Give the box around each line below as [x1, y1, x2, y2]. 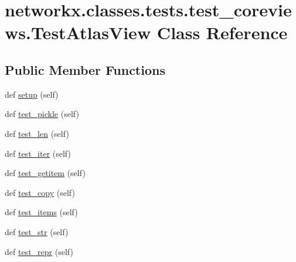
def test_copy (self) [5, 186, 75, 198]
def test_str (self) [5, 225, 69, 237]
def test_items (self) [5, 206, 78, 218]
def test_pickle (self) [5, 108, 79, 120]
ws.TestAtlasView [5, 20, 151, 44]
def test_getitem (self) [5, 167, 86, 179]
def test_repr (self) [5, 245, 73, 257]
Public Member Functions [5, 60, 165, 78]
